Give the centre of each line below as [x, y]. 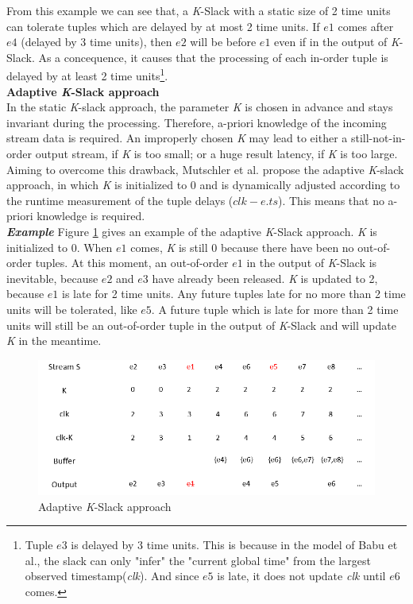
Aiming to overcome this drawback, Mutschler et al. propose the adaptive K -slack [205, 169]
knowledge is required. [91, 216]
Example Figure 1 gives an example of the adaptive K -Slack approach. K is [192, 231]
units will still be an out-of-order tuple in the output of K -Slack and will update [201, 325]
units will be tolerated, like [72, 309]
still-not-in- [378, 138]
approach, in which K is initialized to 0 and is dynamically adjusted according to [203, 185]
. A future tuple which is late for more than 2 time [275, 309]
